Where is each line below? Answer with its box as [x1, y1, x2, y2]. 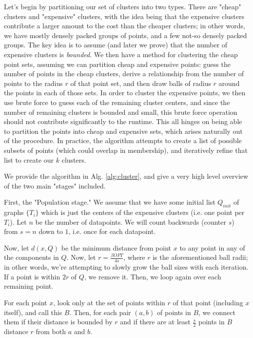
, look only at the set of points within [53, 297, 165, 308]
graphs [4, 207, 24, 217]
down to [39, 226, 63, 236]
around [218, 78, 240, 88]
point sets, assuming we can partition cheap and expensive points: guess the [4, 59, 231, 69]
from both [36, 326, 66, 337]
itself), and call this [4, 307, 62, 317]
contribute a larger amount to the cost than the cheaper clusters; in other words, [4, 21, 245, 31]
